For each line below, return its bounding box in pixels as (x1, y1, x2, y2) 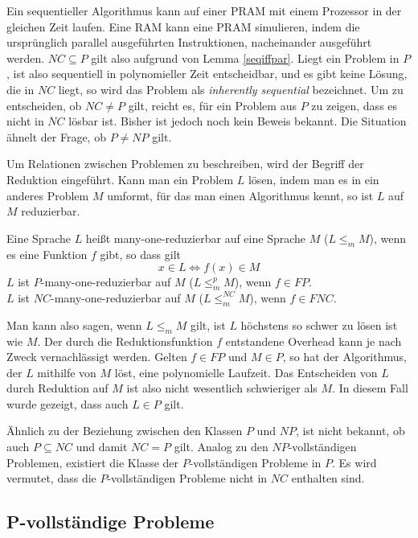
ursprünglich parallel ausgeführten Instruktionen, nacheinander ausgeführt (6, 34, 372, 51)
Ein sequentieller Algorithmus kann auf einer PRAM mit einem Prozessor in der (6, 2, 402, 18)
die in (6, 80, 35, 97)
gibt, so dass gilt (100, 245, 181, 262)
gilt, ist (191, 316, 226, 333)
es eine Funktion (6, 245, 88, 262)
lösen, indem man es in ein (248, 170, 379, 187)
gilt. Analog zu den (174, 438, 268, 455)
